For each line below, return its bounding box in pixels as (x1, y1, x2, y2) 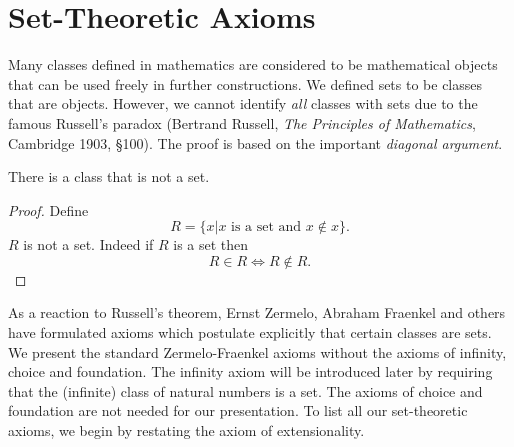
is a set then (173, 234, 249, 255)
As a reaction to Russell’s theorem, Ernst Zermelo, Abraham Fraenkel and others (8, 302, 506, 323)
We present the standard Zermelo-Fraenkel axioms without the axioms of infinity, (8, 341, 507, 362)
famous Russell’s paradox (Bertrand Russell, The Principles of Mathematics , (8, 112, 476, 133)
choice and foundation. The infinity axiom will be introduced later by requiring (8, 361, 493, 382)
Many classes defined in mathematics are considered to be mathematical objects (8, 54, 498, 75)
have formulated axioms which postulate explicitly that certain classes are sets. (8, 322, 492, 343)
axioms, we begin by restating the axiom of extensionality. (8, 420, 365, 441)
